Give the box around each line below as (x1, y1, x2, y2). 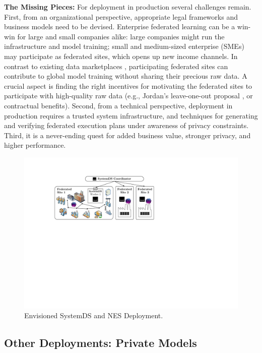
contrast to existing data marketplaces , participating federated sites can (4, 61, 228, 71)
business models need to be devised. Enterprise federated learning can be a (4, 21, 235, 32)
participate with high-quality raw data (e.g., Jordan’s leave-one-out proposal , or (4, 90, 253, 101)
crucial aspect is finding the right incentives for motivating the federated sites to (4, 80, 252, 91)
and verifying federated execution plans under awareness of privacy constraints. (4, 120, 249, 131)
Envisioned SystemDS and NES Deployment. (24, 310, 163, 321)
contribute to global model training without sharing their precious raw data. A (4, 71, 247, 81)
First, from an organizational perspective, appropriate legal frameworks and (4, 11, 238, 22)
